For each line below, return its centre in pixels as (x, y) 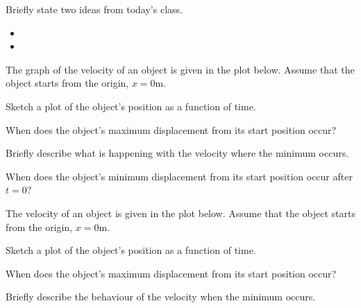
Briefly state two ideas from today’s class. (94, 9)
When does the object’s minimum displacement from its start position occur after (179, 176)
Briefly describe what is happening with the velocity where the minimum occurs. (177, 153)
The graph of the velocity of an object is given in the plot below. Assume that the (180, 69)
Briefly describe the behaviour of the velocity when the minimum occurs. (161, 297)
